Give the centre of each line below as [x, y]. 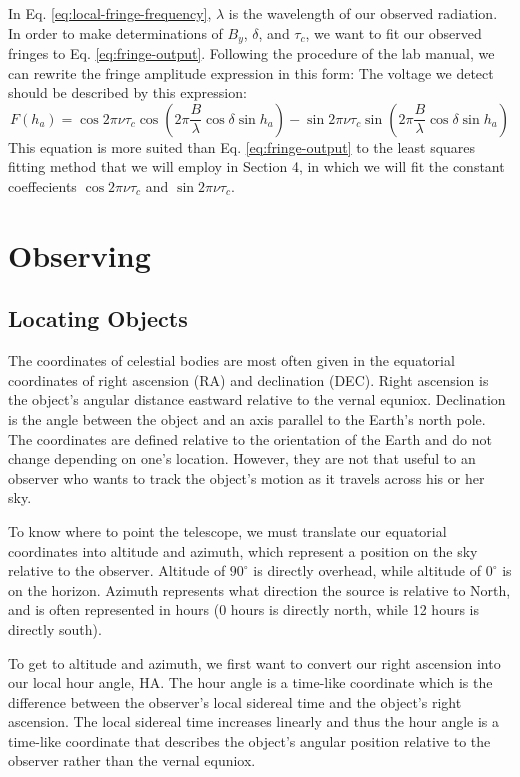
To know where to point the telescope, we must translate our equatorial [227, 530]
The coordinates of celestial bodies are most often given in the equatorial [231, 360]
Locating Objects [98, 318]
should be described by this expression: [127, 92]
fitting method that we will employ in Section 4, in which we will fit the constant [256, 166]
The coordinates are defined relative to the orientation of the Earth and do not [250, 438]
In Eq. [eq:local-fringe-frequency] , [110, 13]
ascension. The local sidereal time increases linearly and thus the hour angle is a [254, 721]
